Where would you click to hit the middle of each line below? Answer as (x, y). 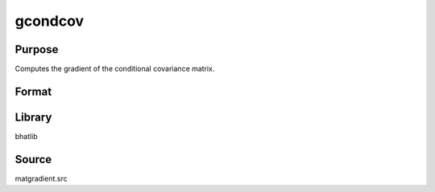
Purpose (37, 49)
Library (33, 117)
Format (33, 91)
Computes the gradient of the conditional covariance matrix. (115, 69)
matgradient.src (41, 178)
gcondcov (50, 21)
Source (33, 159)
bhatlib (26, 136)
